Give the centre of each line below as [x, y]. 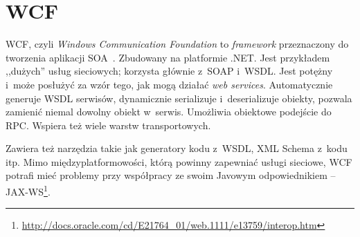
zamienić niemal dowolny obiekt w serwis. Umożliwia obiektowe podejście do [169, 112]
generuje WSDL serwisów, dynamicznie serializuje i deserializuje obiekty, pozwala [179, 98]
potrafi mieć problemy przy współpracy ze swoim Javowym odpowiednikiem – [171, 175]
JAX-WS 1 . [28, 190]
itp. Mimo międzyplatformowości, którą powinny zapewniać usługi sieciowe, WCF [179, 161]
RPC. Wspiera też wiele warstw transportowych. [108, 125]
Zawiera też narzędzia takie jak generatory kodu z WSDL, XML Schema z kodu [177, 148]
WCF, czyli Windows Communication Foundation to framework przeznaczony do [177, 44]
